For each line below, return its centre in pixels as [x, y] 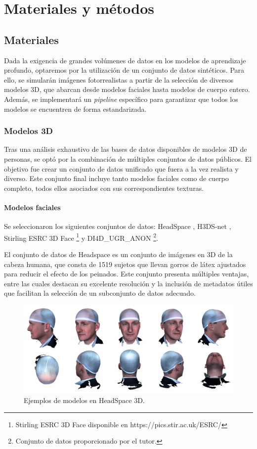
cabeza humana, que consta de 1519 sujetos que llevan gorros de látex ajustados [125, 264]
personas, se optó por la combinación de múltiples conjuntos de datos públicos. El [128, 158]
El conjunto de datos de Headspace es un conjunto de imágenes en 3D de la [118, 254]
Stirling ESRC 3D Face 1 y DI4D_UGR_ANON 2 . [81, 237]
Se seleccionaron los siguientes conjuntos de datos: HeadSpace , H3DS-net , [118, 226]
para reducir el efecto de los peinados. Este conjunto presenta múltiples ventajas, [127, 274]
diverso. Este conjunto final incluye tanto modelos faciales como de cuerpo [116, 178]
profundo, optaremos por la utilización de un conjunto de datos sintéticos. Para [124, 70]
